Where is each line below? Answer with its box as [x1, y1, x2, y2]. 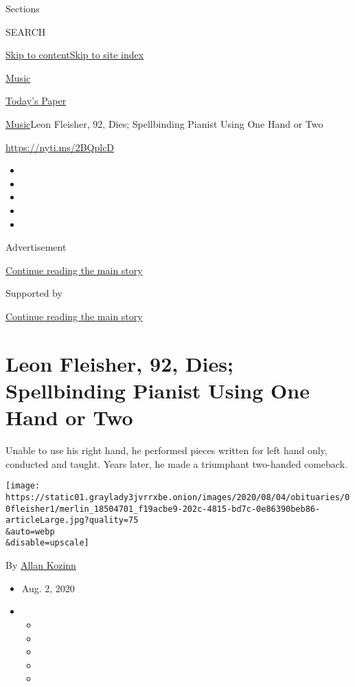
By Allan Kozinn [5, 558, 76, 572]
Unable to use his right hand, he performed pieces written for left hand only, [5, 443, 328, 457]
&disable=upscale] [5, 538, 89, 548]
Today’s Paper [5, 93, 67, 108]
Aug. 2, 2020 [21, 581, 75, 595]
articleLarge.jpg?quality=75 [5, 515, 139, 526]
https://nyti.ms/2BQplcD [5, 139, 115, 154]
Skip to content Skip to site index [5, 47, 144, 62]
